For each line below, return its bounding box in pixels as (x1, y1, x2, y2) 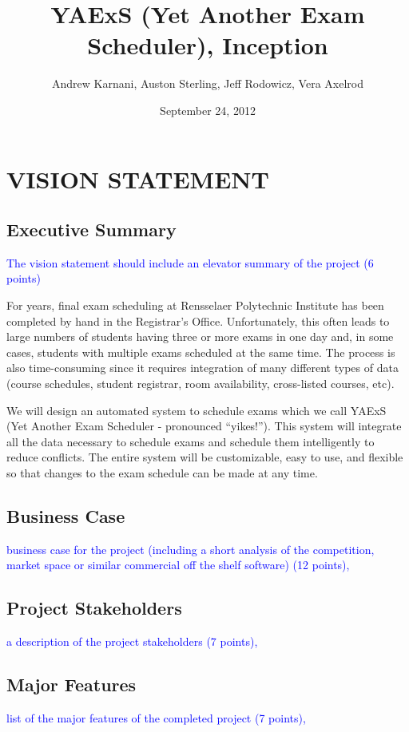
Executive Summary (6, 217, 177, 242)
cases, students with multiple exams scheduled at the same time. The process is (6, 343, 395, 360)
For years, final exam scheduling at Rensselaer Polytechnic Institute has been (6, 297, 384, 314)
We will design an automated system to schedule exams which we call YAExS (6, 402, 387, 418)
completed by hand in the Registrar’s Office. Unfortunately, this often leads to (6, 312, 390, 329)
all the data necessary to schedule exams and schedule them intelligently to (6, 433, 375, 449)
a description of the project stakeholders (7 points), (6, 633, 258, 650)
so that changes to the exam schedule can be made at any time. (6, 465, 318, 481)
